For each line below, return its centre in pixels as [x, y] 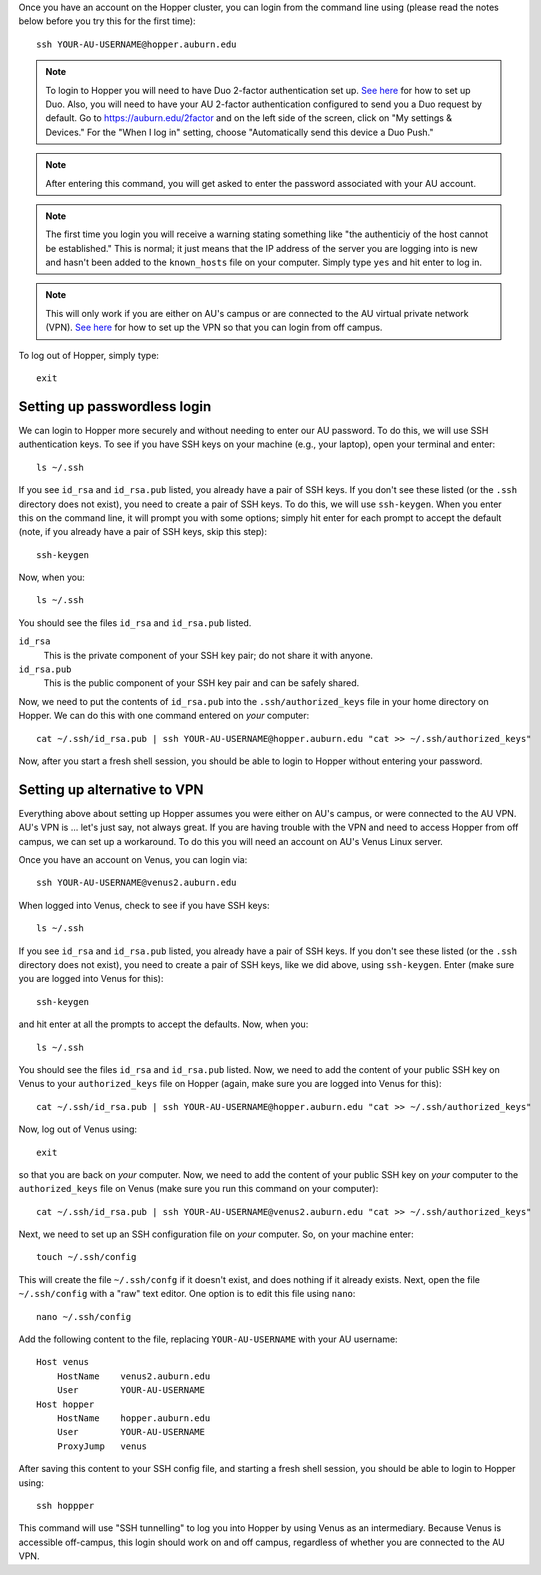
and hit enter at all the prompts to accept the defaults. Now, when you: [163, 1024]
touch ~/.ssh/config [86, 1257]
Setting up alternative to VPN [111, 789]
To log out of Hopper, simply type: [89, 355]
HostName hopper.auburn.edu [133, 1418]
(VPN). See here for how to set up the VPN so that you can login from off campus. [214, 327]
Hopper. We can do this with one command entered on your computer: [164, 716]
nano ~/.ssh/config [84, 1316]
